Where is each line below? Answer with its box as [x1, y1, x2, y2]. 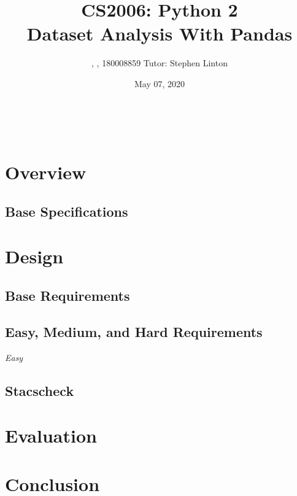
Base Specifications [5, 201, 128, 220]
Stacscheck [5, 381, 74, 400]
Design [5, 244, 64, 269]
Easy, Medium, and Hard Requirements [5, 322, 263, 341]
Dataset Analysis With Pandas [26, 21, 293, 46]
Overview [5, 160, 87, 185]
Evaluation [5, 423, 97, 448]
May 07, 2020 [134, 77, 185, 90]
